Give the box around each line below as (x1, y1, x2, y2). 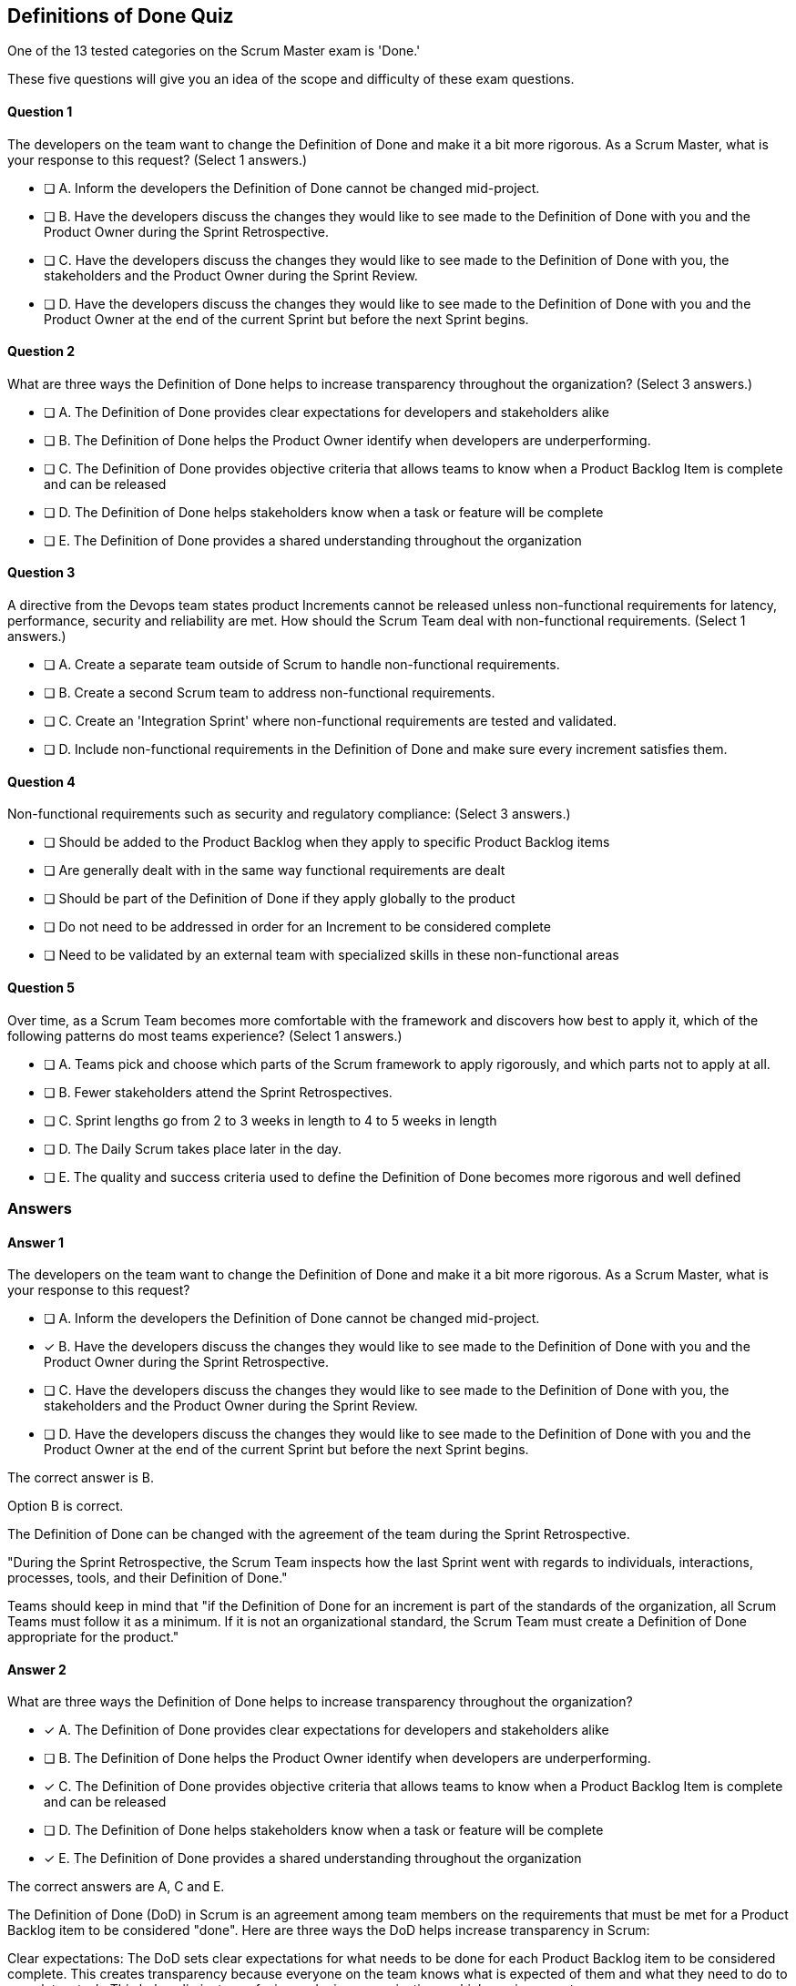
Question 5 (7, 979, 76, 995)
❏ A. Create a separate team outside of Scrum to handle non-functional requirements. (44, 657, 560, 673)
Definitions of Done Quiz (7, 5, 234, 27)
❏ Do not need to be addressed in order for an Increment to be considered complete (44, 919, 551, 935)
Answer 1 (7, 1234, 65, 1250)
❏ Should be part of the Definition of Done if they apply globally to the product (44, 891, 515, 907)
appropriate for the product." (7, 1629, 179, 1645)
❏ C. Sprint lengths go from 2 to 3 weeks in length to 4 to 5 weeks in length (44, 1112, 497, 1128)
